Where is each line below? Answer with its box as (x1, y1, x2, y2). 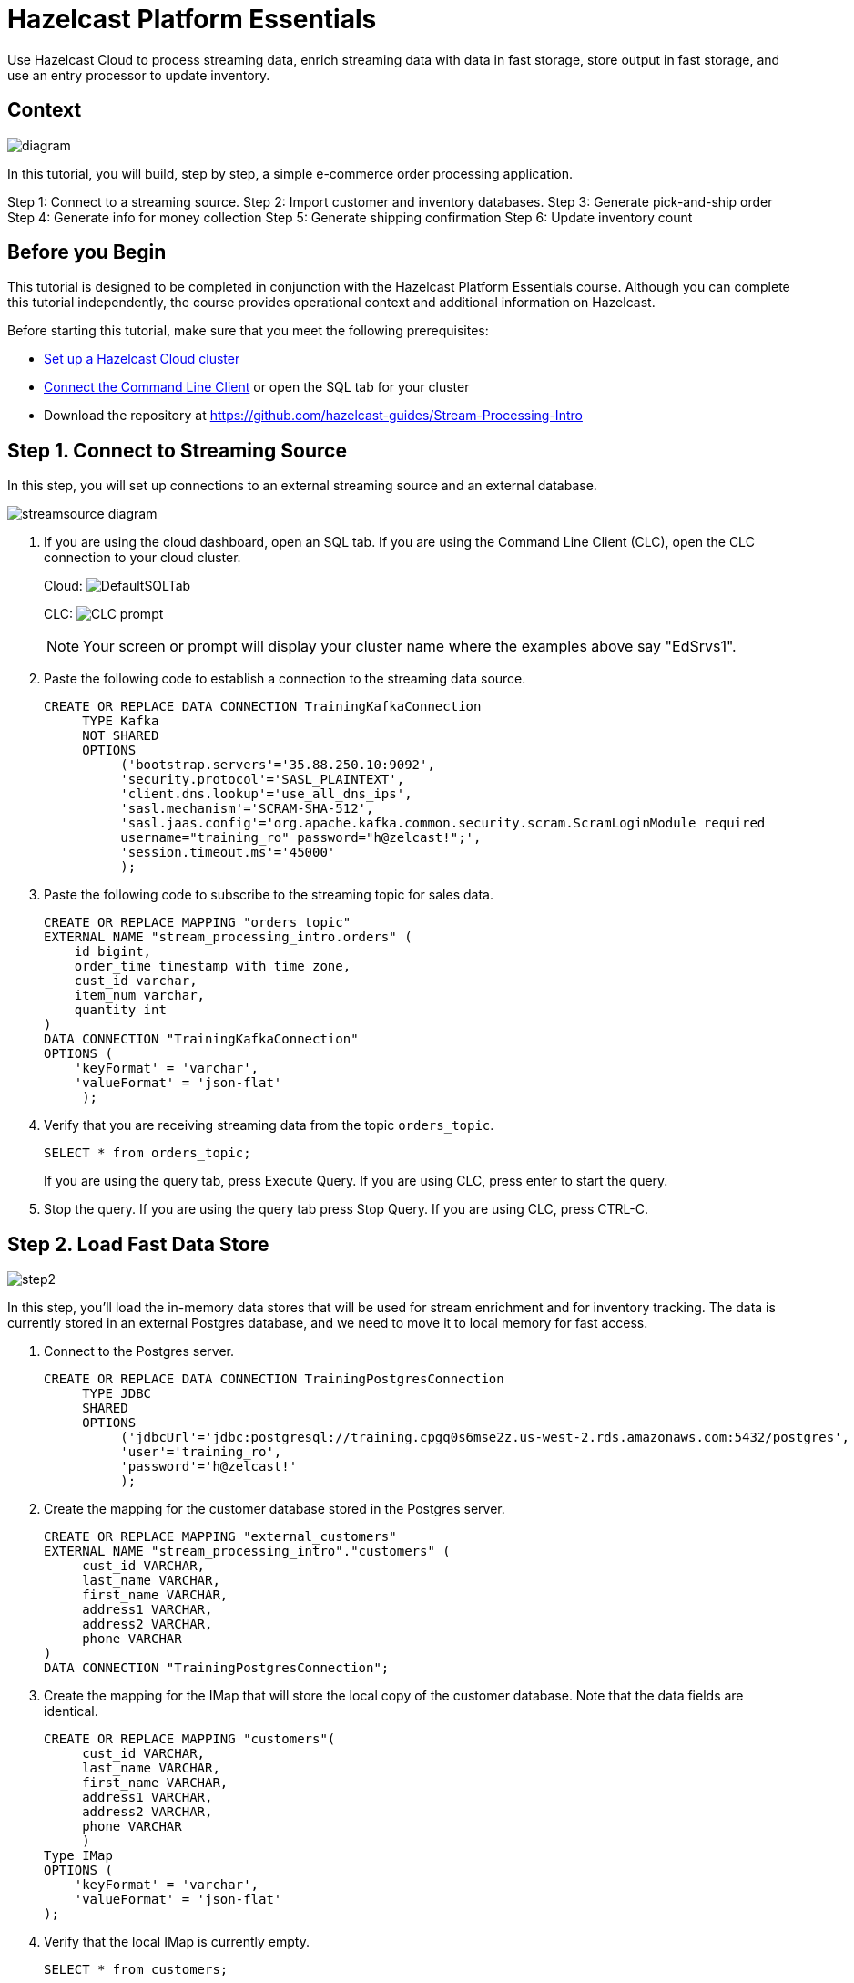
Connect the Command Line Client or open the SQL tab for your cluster (44, 379, 470, 396)
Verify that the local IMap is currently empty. (44, 1934, 310, 1950)
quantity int (74, 1002, 167, 1018)
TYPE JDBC (82, 1386, 152, 1402)
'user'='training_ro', (120, 1444, 282, 1460)
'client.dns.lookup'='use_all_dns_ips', (120, 786, 412, 802)
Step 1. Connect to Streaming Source (7, 438, 347, 462)
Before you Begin (7, 241, 167, 264)
